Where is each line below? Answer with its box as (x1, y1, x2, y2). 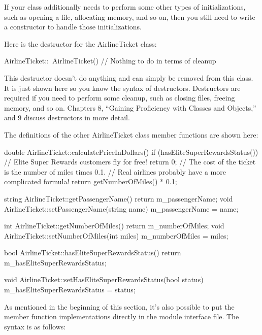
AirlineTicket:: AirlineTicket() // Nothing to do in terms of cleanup (4, 55, 216, 66)
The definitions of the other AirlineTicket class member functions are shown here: (4, 129, 258, 140)
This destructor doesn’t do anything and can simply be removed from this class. (4, 72, 253, 83)
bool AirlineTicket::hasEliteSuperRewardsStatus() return (4, 247, 181, 258)
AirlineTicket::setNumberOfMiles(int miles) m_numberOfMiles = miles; (4, 230, 228, 241)
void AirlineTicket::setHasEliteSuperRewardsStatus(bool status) (4, 274, 204, 285)
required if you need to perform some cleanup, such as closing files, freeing (4, 92, 235, 103)
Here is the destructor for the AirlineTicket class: (4, 38, 157, 49)
